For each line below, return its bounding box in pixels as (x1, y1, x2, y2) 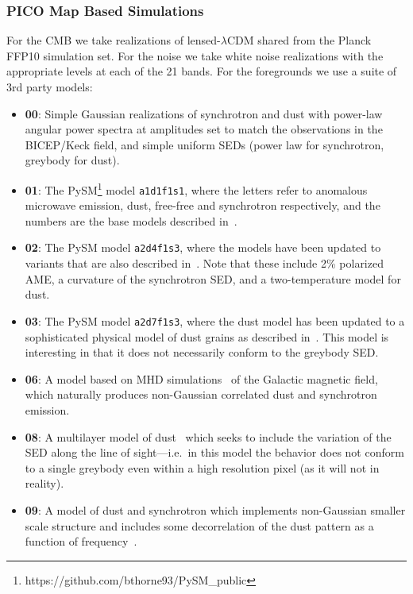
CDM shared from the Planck (226, 32, 372, 48)
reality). (25, 475, 64, 492)
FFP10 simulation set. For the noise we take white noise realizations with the (6, 47, 384, 64)
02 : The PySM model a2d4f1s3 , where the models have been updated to (25, 239, 381, 256)
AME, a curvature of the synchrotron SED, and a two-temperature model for (25, 270, 401, 287)
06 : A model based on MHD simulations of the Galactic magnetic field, (25, 370, 378, 387)
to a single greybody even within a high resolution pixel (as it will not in (25, 459, 380, 476)
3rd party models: (6, 79, 93, 94)
